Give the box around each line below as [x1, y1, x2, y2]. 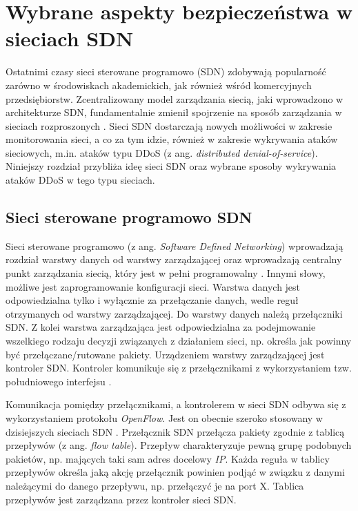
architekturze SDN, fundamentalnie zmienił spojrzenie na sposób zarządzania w [6, 105, 342, 119]
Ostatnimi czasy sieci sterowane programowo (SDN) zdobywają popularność [6, 64, 326, 79]
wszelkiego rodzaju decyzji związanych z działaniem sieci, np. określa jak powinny [6, 334, 352, 348]
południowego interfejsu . [6, 374, 112, 388]
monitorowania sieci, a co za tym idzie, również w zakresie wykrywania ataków [6, 132, 338, 146]
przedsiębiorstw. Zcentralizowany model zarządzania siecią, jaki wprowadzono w [6, 91, 344, 106]
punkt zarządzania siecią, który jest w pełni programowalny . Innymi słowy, [6, 266, 326, 280]
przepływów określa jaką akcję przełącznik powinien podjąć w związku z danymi [6, 465, 345, 479]
